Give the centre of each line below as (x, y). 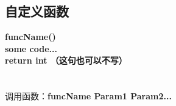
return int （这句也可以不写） (66, 60)
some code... (31, 48)
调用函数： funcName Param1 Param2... (88, 96)
